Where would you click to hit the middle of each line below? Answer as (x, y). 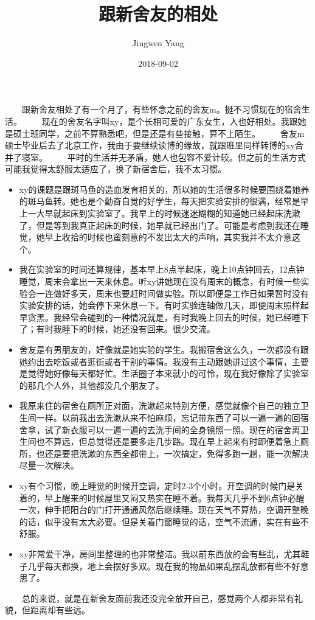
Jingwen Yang (158, 43)
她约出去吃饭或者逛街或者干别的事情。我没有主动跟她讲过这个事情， (155, 361)
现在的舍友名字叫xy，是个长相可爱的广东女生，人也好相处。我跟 (170, 121)
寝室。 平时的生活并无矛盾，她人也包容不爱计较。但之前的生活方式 (164, 157)
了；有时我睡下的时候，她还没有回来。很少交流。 (117, 329)
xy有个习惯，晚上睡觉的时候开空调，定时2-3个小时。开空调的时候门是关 (161, 485)
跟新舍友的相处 (158, 14)
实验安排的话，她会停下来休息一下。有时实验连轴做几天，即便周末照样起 (164, 305)
